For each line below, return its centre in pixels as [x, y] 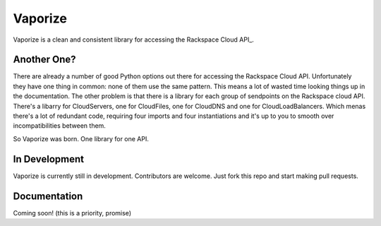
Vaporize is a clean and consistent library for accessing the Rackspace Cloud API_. [133, 40]
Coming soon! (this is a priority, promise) [72, 213]
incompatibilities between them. [59, 126]
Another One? [44, 60]
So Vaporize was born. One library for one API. [81, 138]
